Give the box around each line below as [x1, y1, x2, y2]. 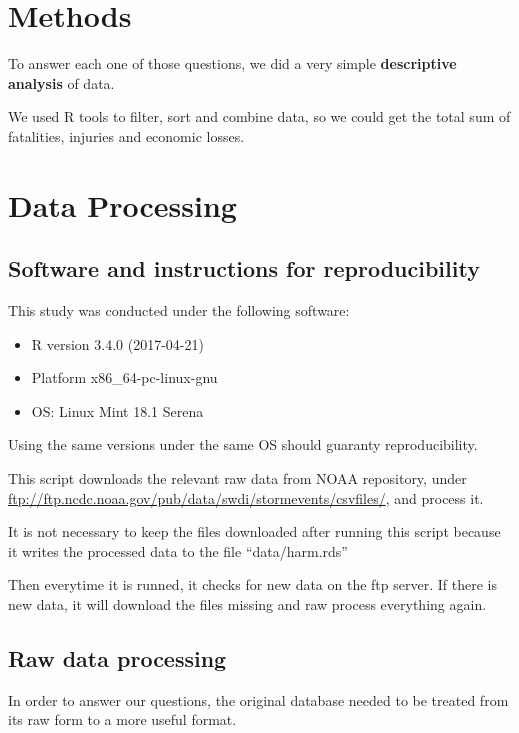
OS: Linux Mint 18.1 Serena [31, 400, 204, 421]
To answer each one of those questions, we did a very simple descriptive [8, 53, 457, 74]
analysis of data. [8, 72, 115, 93]
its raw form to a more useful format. [8, 709, 237, 730]
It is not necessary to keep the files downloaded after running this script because [8, 521, 501, 542]
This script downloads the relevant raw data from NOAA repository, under [8, 468, 467, 489]
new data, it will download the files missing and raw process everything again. [8, 594, 487, 615]
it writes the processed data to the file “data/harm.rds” [8, 540, 348, 561]
